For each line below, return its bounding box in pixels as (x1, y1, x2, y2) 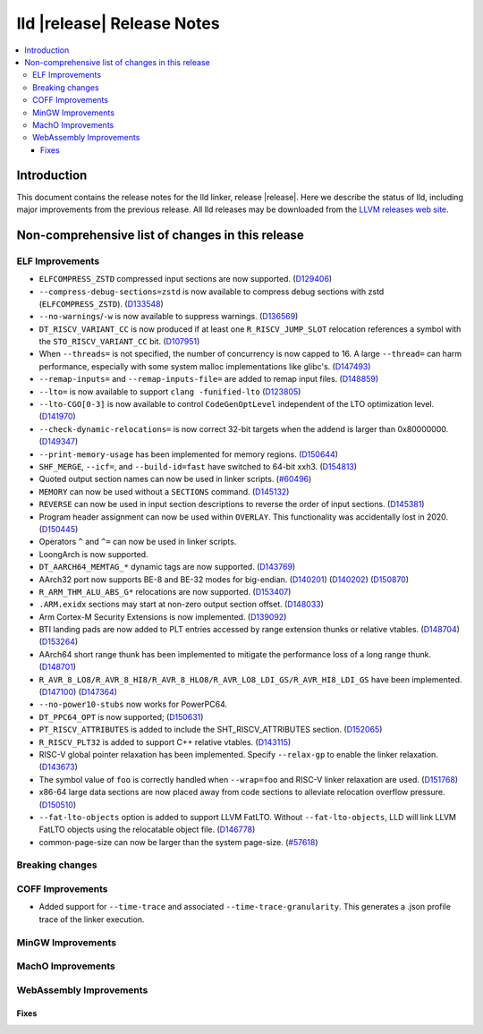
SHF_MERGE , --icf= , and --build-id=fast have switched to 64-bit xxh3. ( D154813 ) (38, 461, 358, 471)
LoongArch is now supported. (38, 548, 148, 559)
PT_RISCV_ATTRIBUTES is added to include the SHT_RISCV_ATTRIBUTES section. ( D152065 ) (38, 725, 383, 735)
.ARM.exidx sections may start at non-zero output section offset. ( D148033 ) (38, 599, 324, 610)
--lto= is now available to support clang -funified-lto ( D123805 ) (38, 386, 301, 397)
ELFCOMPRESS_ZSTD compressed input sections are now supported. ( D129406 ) (38, 274, 333, 284)
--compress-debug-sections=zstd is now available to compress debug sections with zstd (38, 286, 385, 297)
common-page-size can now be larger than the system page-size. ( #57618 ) (38, 836, 318, 847)
